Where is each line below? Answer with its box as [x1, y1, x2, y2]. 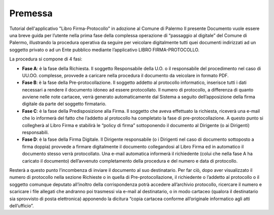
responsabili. [22, 130, 49, 136]
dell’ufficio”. [9, 202, 34, 208]
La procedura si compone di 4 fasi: [9, 56, 83, 62]
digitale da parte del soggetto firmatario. [22, 101, 107, 107]
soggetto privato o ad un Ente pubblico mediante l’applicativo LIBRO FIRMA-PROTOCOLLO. [9, 46, 200, 53]
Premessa [9, 8, 53, 19]
